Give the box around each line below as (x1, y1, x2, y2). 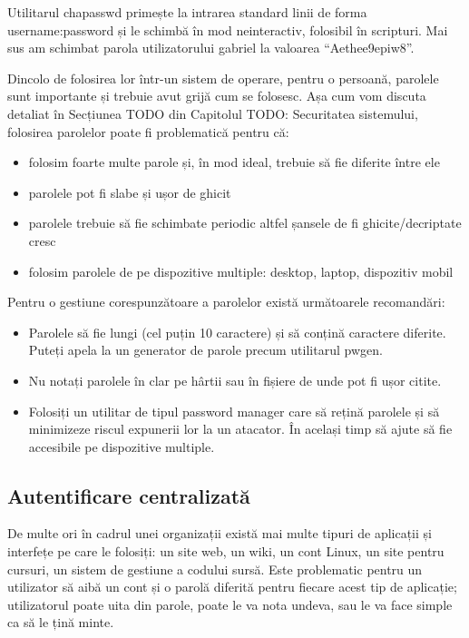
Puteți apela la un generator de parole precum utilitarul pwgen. (28, 340, 383, 359)
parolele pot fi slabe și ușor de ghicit (28, 182, 231, 201)
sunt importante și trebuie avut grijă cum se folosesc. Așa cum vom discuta (7, 86, 426, 105)
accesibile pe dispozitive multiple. (28, 437, 215, 456)
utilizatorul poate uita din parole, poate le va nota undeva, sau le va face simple (7, 594, 453, 613)
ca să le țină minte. (7, 613, 114, 632)
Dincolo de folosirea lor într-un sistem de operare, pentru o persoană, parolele (7, 68, 439, 87)
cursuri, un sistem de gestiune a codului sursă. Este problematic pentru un (7, 559, 423, 578)
